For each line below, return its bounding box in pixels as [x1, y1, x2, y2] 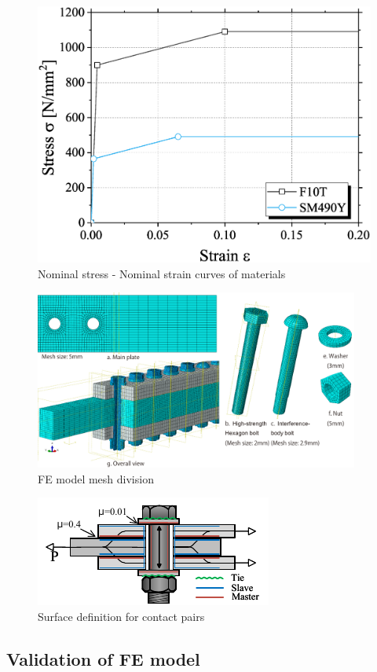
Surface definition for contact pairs [38, 608, 205, 624]
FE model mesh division [38, 470, 154, 487]
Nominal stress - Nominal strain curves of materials [38, 265, 286, 281]
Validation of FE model [6, 646, 200, 670]
